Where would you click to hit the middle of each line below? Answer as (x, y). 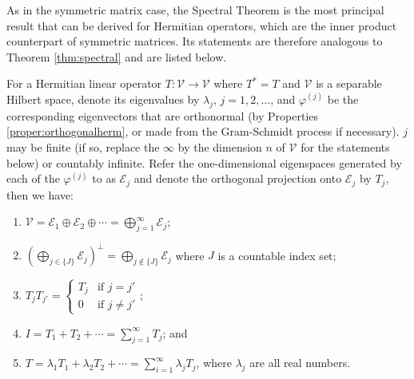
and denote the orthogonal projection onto (238, 178)
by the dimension (220, 146)
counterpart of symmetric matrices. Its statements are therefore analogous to (195, 41)
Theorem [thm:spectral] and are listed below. (117, 56)
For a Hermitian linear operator (84, 83)
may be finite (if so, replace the (83, 146)
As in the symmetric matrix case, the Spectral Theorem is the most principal (195, 10)
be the (343, 99)
